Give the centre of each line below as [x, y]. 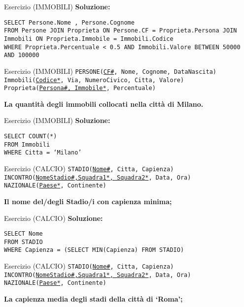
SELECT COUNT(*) [31, 137]
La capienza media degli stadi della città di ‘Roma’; [93, 299]
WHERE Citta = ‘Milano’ [43, 153]
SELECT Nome [23, 234]
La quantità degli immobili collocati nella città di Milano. [104, 104]
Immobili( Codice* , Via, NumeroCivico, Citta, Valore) [94, 80]
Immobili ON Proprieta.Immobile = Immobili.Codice [89, 39]
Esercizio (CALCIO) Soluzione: [53, 218]
